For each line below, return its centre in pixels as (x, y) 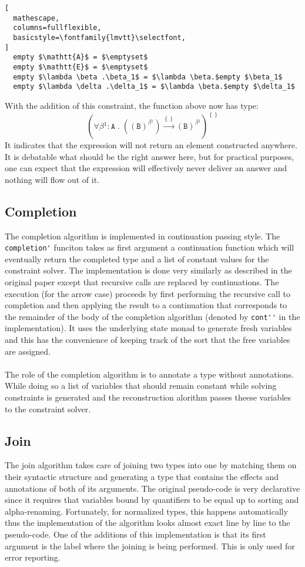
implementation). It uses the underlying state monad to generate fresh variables (148, 328)
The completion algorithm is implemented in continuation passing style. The (143, 236)
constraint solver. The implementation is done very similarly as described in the (148, 270)
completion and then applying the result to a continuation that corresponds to (146, 305)
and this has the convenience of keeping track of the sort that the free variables (148, 339)
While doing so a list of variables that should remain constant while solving (141, 386)
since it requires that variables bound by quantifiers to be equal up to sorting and (152, 500)
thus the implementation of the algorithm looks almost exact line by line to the (148, 523)
